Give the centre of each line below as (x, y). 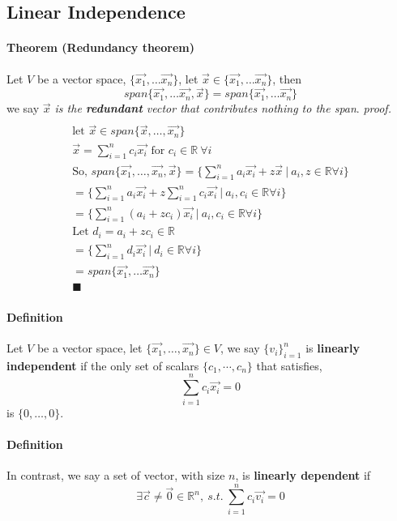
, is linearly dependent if (303, 474)
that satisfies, (289, 365)
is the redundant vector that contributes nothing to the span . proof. (223, 108)
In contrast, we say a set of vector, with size (116, 474)
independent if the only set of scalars (103, 365)
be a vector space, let (90, 348)
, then (287, 78)
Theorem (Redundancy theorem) (100, 47)
